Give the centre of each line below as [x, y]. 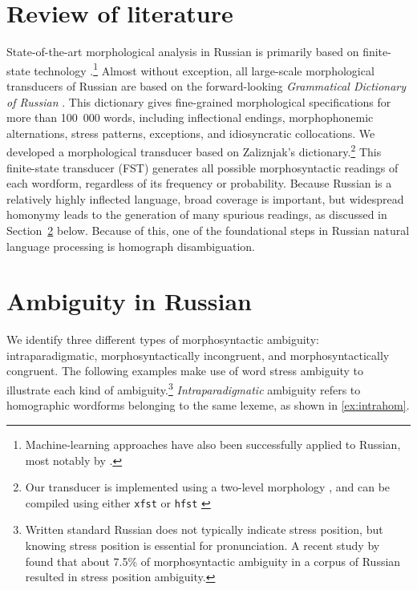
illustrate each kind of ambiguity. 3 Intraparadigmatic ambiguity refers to [184, 388]
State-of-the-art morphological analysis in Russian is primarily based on [183, 52]
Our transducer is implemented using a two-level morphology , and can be [208, 487]
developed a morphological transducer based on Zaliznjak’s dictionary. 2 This [194, 150]
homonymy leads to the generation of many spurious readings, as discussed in [197, 214]
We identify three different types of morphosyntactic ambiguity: [163, 339]
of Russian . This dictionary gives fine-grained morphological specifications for [199, 101]
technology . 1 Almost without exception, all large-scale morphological [204, 69]
